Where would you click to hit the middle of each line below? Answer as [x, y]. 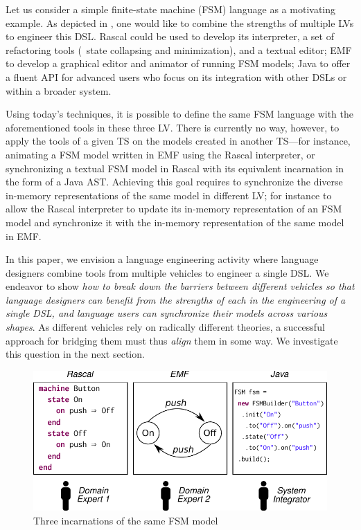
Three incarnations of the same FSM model [126, 520]
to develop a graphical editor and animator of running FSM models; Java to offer [178, 63]
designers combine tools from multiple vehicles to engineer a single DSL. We [167, 272]
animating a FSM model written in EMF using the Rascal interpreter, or [160, 154]
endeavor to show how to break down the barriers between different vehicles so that [180, 286]
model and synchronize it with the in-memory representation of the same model [175, 222]
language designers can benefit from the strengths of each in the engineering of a [176, 299]
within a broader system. [59, 90]
